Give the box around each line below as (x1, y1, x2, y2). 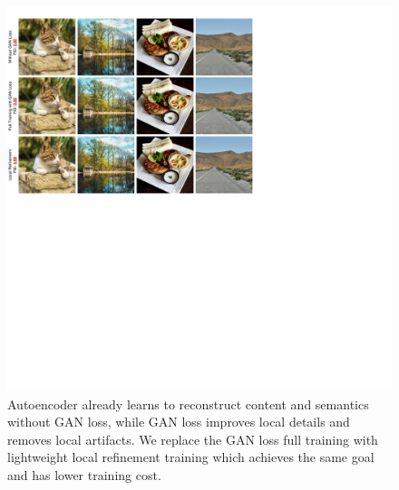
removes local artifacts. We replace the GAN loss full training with (7, 429, 378, 448)
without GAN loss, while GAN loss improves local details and (7, 412, 350, 431)
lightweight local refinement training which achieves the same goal (7, 447, 375, 466)
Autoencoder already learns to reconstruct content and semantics (7, 394, 369, 413)
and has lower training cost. (7, 465, 161, 484)
